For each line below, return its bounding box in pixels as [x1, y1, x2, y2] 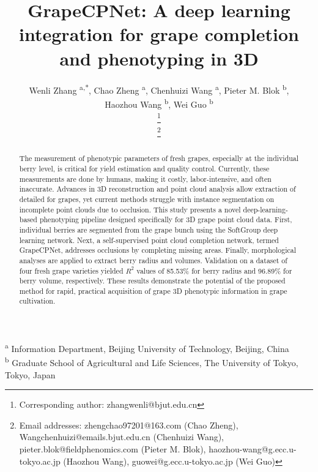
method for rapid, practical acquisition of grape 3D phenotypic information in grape [19, 285, 287, 296]
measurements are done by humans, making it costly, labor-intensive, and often [19, 173, 272, 184]
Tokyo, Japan [5, 368, 56, 381]
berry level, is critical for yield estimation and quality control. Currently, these [19, 163, 270, 173]
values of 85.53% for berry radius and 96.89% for [136, 265, 292, 275]
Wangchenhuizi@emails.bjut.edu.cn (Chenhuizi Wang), [19, 430, 224, 443]
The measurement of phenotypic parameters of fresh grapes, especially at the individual [19, 153, 299, 163]
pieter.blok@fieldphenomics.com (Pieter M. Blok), [19, 443, 206, 455]
